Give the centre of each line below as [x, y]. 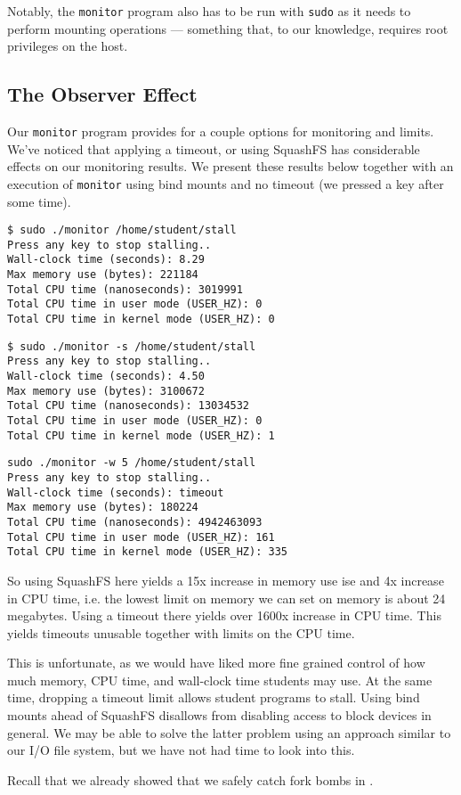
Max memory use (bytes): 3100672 [106, 391]
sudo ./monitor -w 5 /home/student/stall [132, 463]
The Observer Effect [102, 94]
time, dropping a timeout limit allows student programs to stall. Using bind [214, 697]
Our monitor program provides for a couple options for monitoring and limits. [221, 131]
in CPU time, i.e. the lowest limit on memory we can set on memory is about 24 [226, 598]
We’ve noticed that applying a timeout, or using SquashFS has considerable [214, 148]
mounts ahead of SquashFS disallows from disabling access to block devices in [219, 715]
